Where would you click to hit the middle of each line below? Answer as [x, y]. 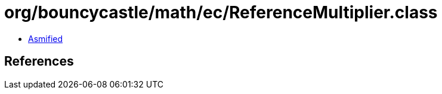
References [39, 61]
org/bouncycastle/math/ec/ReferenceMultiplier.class [221, 12]
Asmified [46, 38]
